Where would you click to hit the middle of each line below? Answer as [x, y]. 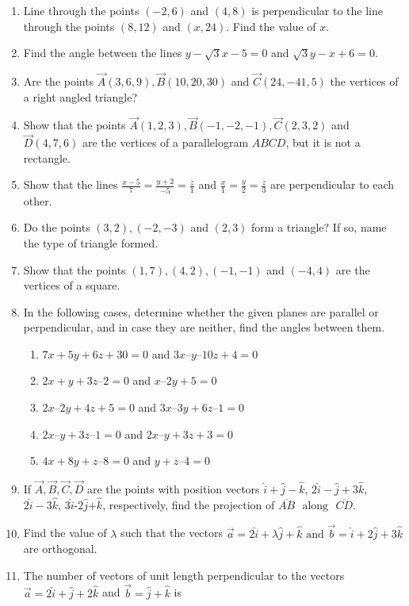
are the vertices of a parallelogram [165, 142]
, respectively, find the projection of [189, 504]
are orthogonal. [60, 548]
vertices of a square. [72, 285]
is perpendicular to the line [317, 10]
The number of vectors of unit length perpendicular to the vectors [184, 575]
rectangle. [47, 157]
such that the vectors [172, 533]
